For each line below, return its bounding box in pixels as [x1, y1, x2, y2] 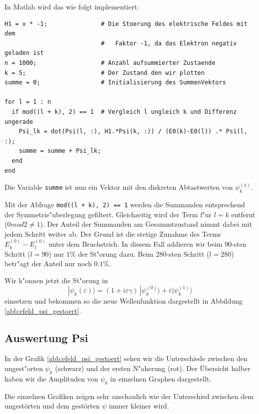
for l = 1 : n [4, 98, 51, 106]
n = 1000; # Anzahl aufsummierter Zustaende [4, 59, 216, 66]
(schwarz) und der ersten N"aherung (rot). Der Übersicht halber [55, 363, 251, 373]
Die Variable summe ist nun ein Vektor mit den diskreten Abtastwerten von [4, 182, 233, 192]
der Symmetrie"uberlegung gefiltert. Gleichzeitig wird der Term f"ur [4, 209, 212, 219]
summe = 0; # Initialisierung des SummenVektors [4, 79, 226, 86]
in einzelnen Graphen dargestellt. [110, 373, 212, 384]
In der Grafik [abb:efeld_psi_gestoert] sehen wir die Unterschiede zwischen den [4, 353, 248, 364]
